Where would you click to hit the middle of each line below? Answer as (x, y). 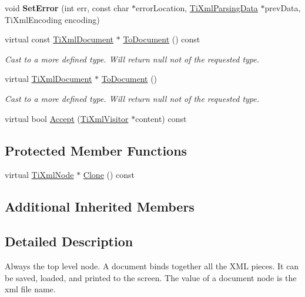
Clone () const (109, 175)
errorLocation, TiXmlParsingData (197, 8)
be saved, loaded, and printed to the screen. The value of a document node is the (151, 277)
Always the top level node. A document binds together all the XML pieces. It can (152, 265)
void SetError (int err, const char (67, 8)
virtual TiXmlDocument (48, 79)
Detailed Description (69, 241)
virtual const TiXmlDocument (59, 39)
